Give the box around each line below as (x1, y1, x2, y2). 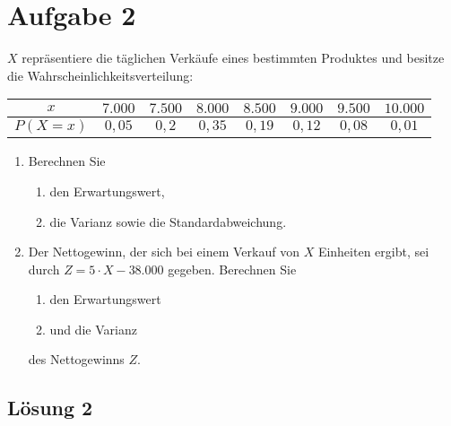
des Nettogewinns (28, 350, 125, 369)
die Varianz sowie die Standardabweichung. (49, 212, 287, 230)
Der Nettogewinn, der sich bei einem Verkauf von (28, 242, 299, 261)
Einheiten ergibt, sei (317, 242, 429, 261)
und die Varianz (49, 319, 137, 338)
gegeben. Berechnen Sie (168, 259, 297, 278)
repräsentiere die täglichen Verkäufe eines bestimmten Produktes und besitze (22, 48, 445, 67)
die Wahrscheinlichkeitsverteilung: (7, 65, 194, 84)
